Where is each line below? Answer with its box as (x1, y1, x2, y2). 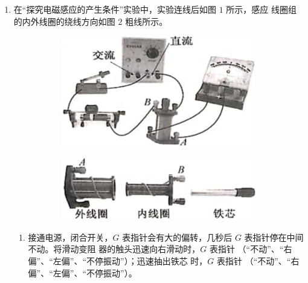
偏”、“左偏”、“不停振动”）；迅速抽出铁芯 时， (28, 254, 208, 267)
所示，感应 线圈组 (226, 3, 297, 15)
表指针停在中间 (244, 230, 304, 243)
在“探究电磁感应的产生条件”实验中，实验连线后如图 (13, 3, 217, 15)
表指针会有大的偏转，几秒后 (122, 230, 233, 243)
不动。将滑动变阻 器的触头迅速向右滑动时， (28, 242, 201, 255)
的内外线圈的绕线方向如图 (13, 15, 115, 27)
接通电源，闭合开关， (28, 230, 113, 243)
